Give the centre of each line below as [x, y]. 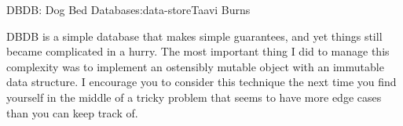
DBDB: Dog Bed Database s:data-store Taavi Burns [128, 9]
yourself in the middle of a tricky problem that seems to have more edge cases [194, 97]
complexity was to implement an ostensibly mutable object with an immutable [195, 66]
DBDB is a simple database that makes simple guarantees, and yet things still [194, 36]
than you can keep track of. [72, 112]
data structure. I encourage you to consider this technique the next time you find [201, 82]
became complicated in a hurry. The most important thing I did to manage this [198, 51]
